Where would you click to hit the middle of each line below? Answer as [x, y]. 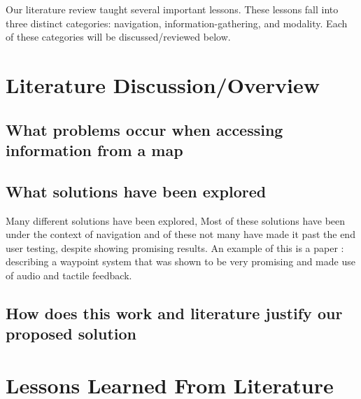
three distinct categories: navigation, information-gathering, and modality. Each [177, 23]
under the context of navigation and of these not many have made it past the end [180, 234]
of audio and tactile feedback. [69, 275]
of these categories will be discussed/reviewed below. [118, 37]
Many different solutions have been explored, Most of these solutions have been [176, 220]
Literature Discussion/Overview [163, 84]
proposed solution [71, 334]
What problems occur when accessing [144, 129]
